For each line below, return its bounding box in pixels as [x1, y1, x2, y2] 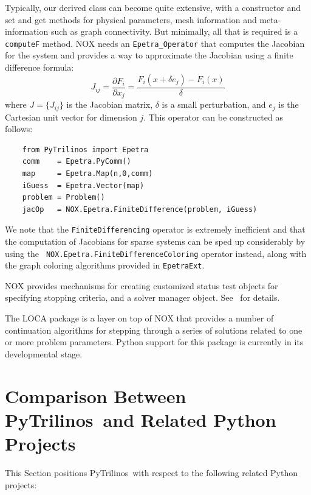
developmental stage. [5, 347, 83, 360]
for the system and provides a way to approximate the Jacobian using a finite [5, 49, 293, 61]
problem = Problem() [22, 193, 105, 202]
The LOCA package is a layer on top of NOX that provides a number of [5, 312, 274, 325]
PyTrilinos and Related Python [5, 407, 276, 432]
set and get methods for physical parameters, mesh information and [5, 13, 257, 26]
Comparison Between [5, 383, 186, 408]
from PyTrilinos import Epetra [22, 145, 149, 154]
